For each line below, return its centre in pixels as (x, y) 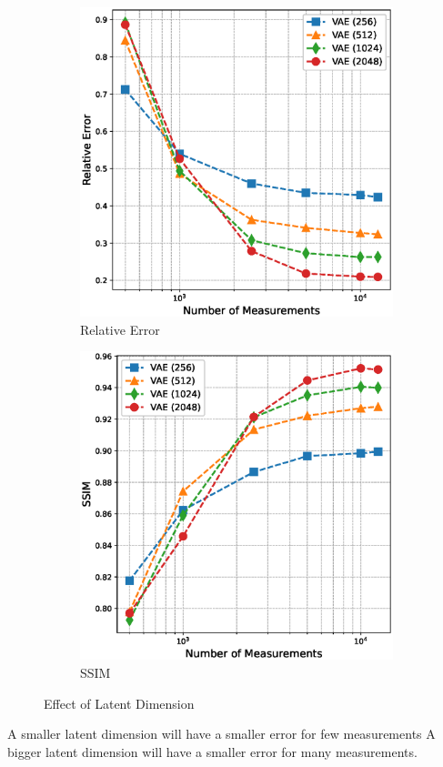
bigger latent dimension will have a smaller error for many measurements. (212, 751)
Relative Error (120, 329)
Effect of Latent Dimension (119, 703)
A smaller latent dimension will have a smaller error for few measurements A (221, 734)
